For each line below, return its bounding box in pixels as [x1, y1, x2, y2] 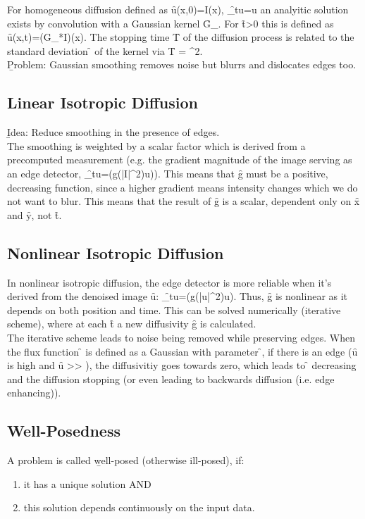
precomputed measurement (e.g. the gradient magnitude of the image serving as [7, 152, 352, 167]
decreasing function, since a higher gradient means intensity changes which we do [7, 180, 358, 194]
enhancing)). [7, 385, 61, 400]
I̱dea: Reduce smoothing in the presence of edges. [7, 125, 220, 139]
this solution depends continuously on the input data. [23, 500, 255, 515]
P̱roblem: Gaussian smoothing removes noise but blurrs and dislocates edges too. [7, 57, 357, 72]
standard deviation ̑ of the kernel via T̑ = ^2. [7, 43, 203, 58]
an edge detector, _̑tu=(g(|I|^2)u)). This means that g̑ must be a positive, [7, 165, 328, 180]
